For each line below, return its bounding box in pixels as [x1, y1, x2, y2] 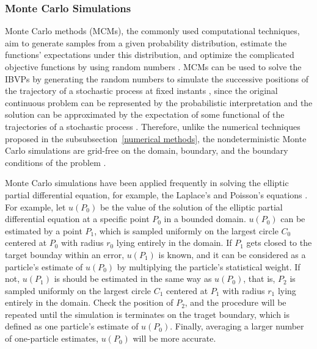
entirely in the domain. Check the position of [5, 296, 173, 309]
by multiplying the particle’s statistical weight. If [117, 260, 301, 273]
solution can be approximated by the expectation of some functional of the [5, 108, 285, 121]
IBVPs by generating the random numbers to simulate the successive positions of [5, 72, 308, 85]
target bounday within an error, [5, 248, 125, 261]
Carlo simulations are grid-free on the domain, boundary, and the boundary [5, 144, 288, 157]
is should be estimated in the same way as [54, 272, 212, 285]
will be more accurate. [133, 332, 216, 345]
